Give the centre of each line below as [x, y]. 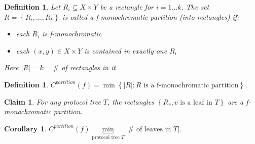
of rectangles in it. [90, 67]
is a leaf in [196, 102]
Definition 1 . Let [32, 7]
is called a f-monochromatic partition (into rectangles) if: [151, 16]
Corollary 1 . [25, 128]
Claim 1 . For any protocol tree [52, 101]
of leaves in [154, 129]
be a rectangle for [127, 7]
